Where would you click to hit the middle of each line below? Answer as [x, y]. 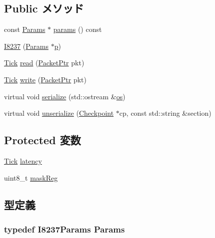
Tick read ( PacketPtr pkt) [44, 63]
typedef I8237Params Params [64, 229]
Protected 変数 [42, 140]
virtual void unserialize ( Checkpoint [59, 113]
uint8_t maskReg [31, 177]
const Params [25, 29]
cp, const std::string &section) [165, 113]
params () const [77, 29]
